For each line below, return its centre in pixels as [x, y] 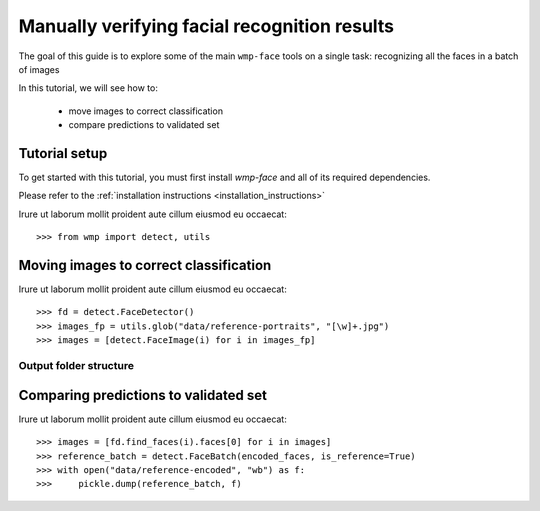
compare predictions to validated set [144, 125]
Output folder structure [76, 366]
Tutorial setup [63, 153]
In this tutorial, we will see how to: [88, 88]
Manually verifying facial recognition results [206, 26]
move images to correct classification [146, 111]
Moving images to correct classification [145, 265]
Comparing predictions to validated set [142, 395]
